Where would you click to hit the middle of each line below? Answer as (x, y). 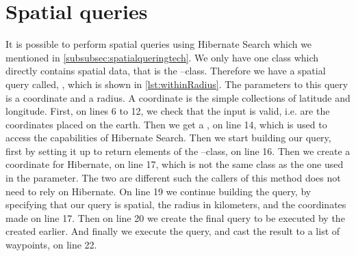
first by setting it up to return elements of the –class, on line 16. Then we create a (178, 151)
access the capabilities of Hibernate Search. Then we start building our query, (168, 138)
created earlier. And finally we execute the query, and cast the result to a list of (173, 231)
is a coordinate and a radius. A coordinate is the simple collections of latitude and (178, 97)
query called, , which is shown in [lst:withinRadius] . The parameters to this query (177, 84)
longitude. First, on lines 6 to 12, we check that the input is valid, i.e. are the (168, 111)
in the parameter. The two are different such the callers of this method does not (173, 178)
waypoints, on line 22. (51, 245)
